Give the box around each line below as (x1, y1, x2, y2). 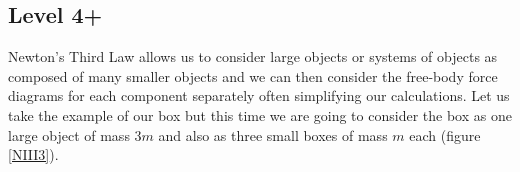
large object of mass (8, 124, 130, 145)
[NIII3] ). (8, 144, 59, 165)
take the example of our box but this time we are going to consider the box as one (8, 104, 512, 125)
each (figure (409, 124, 481, 145)
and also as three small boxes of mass (158, 124, 388, 145)
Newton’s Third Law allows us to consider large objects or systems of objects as (8, 46, 498, 67)
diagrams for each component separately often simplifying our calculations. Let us (8, 85, 510, 106)
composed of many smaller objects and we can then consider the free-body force (8, 65, 498, 86)
